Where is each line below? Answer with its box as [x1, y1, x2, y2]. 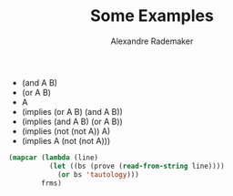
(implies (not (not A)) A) [21, 125, 111, 137]
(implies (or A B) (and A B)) [21, 106, 124, 117]
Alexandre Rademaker [110, 36, 194, 46]
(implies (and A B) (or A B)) [21, 116, 124, 127]
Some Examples [89, 5, 215, 26]
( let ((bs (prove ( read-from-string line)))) [48, 161, 225, 170]
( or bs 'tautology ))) [56, 170, 140, 179]
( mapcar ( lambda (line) [8, 152, 99, 162]
